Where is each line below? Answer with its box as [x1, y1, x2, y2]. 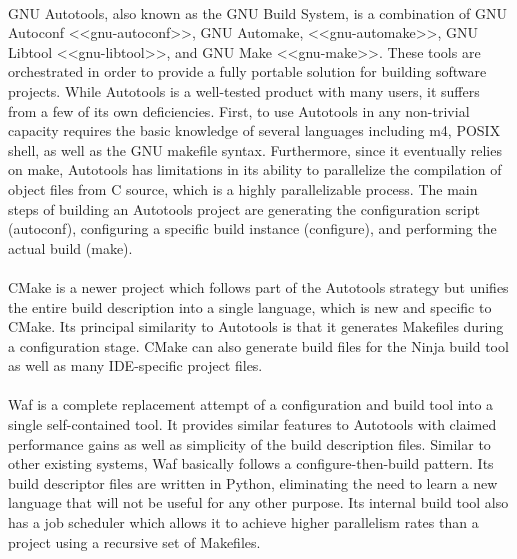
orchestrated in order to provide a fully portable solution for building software [8, 61, 487, 82]
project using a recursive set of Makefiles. [8, 531, 261, 552]
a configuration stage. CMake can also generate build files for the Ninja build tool [8, 335, 509, 356]
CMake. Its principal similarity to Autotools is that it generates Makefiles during [8, 316, 504, 337]
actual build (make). [8, 237, 133, 258]
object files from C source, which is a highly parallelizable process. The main [8, 178, 478, 199]
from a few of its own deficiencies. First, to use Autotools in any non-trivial [8, 100, 470, 121]
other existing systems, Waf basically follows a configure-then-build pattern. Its [8, 453, 494, 474]
